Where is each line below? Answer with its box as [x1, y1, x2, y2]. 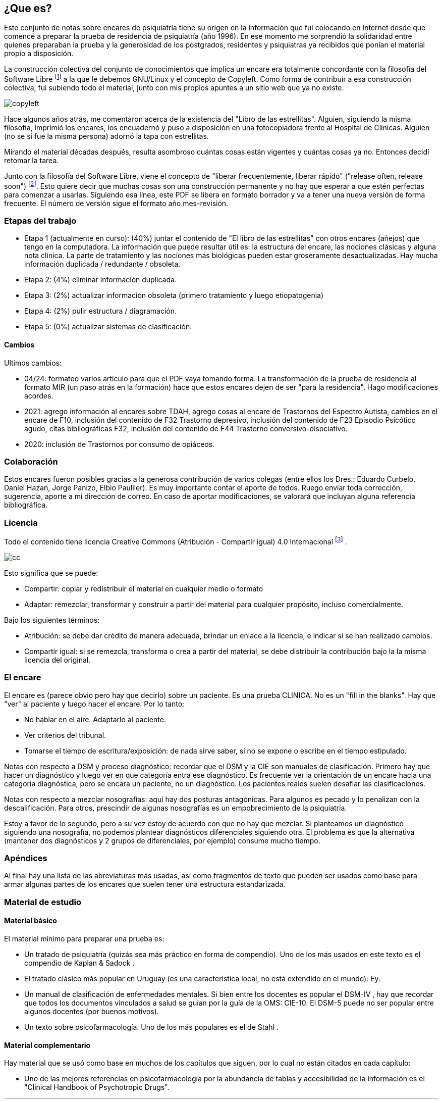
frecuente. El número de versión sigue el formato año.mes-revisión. [4, 198, 229, 208]
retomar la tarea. [4, 156, 59, 165]
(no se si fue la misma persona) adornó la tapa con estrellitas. [4, 132, 209, 141]
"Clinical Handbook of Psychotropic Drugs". [24, 1083, 170, 1092]
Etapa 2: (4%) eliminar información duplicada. [24, 275, 177, 284]
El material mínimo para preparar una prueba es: [4, 934, 164, 943]
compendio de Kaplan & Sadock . [24, 958, 135, 967]
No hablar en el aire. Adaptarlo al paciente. [24, 715, 166, 724]
